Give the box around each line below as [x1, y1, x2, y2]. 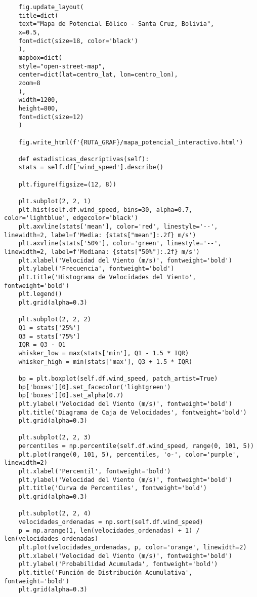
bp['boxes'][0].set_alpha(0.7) [18, 392, 124, 399]
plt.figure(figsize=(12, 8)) [18, 180, 116, 188]
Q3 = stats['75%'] [18, 332, 80, 340]
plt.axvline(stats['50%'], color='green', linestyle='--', [18, 240, 222, 247]
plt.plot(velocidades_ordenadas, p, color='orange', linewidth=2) [18, 544, 247, 551]
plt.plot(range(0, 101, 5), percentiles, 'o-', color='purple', [18, 451, 240, 458]
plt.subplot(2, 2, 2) [18, 316, 91, 323]
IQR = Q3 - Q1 [18, 341, 66, 349]
